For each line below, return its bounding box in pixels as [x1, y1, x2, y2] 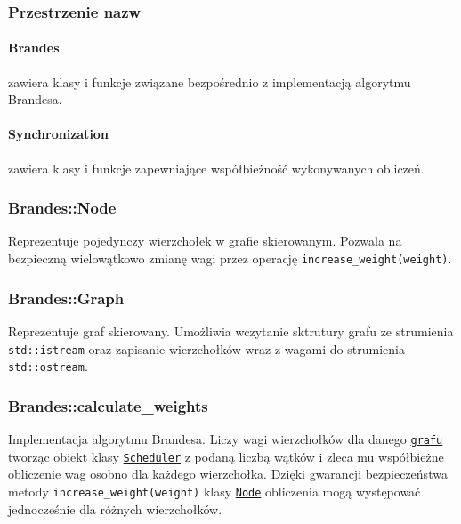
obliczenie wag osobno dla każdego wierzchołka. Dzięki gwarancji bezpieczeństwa [8, 464, 448, 483]
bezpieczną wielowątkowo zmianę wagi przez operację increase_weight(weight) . [8, 249, 452, 268]
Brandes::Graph [8, 286, 125, 309]
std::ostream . [8, 357, 88, 375]
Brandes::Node [8, 197, 117, 219]
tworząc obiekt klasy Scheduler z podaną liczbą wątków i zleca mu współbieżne [8, 447, 444, 465]
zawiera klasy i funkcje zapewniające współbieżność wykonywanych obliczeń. [8, 158, 425, 177]
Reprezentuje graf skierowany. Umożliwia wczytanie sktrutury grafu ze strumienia [8, 321, 454, 340]
